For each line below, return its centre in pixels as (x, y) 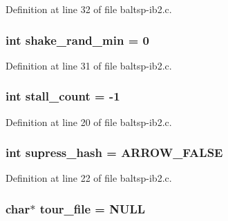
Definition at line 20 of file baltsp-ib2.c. (89, 122)
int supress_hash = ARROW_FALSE (114, 152)
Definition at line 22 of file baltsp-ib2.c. (89, 178)
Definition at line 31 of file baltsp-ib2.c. (89, 65)
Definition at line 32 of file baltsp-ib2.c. (89, 9)
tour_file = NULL (93, 208)
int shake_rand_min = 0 (77, 40)
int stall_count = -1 (63, 96)
